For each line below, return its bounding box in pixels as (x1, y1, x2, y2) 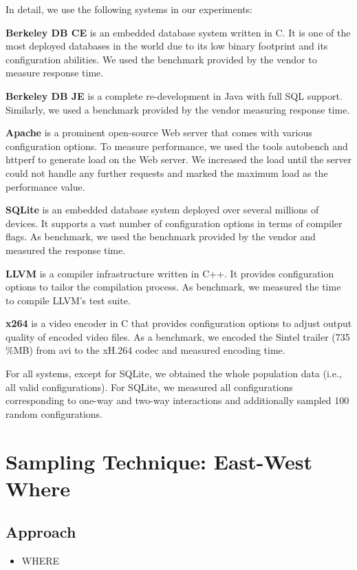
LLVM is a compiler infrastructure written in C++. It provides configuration (6, 266, 334, 280)
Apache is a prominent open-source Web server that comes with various (6, 125, 312, 140)
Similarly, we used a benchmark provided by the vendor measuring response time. (6, 102, 350, 116)
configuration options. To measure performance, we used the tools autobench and (6, 138, 348, 153)
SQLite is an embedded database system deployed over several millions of (6, 202, 319, 217)
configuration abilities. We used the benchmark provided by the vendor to (6, 52, 317, 66)
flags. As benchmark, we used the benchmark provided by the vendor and (6, 229, 316, 244)
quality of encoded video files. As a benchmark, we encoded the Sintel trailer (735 (6, 329, 350, 344)
